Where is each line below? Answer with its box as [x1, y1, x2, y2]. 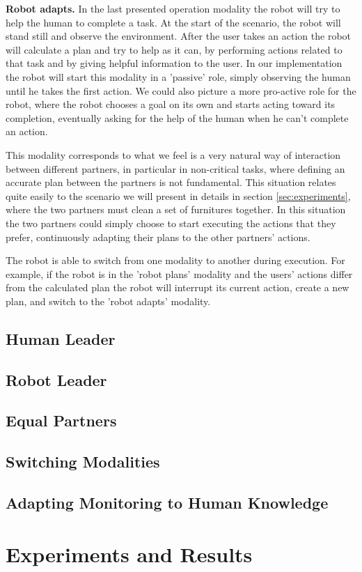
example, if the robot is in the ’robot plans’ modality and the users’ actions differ [6, 266, 353, 281]
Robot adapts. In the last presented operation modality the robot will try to [6, 1, 340, 15]
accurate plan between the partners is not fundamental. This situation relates [6, 175, 336, 190]
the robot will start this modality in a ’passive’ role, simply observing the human [6, 69, 351, 84]
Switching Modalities [6, 451, 160, 472]
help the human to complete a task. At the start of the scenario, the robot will [6, 15, 341, 29]
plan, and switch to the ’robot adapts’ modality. [6, 293, 211, 308]
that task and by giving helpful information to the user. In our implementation [6, 56, 343, 70]
